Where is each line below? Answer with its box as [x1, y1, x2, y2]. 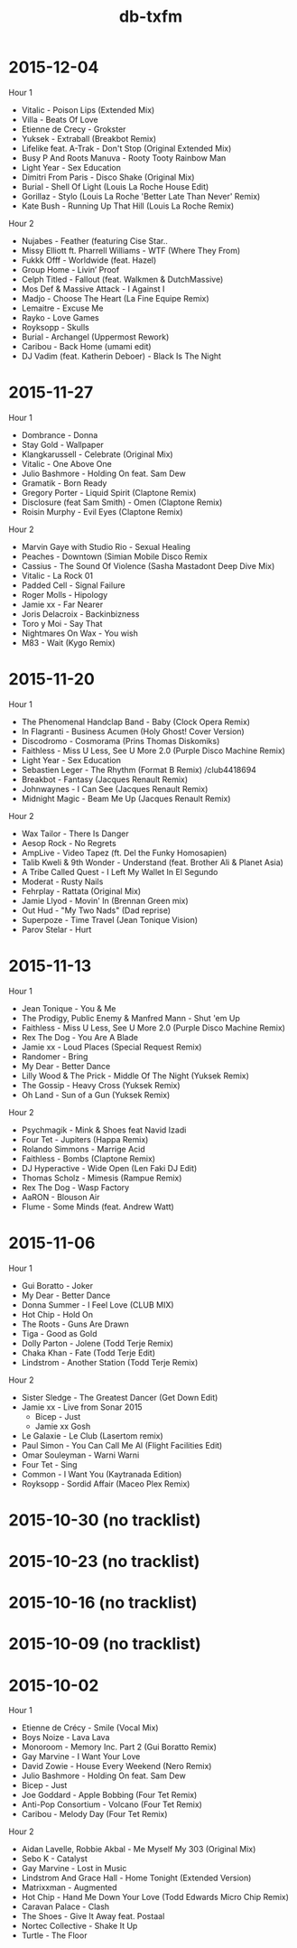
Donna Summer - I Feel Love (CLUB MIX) [21, 1299, 174, 1310]
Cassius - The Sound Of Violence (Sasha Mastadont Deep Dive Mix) [21, 560, 275, 571]
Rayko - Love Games [21, 312, 100, 322]
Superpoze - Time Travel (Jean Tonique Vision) [21, 914, 199, 925]
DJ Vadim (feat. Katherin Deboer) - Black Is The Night [21, 350, 222, 361]
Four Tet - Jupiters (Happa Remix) [21, 1133, 149, 1144]
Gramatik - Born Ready [21, 477, 107, 489]
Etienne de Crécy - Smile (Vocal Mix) [21, 1722, 159, 1733]
